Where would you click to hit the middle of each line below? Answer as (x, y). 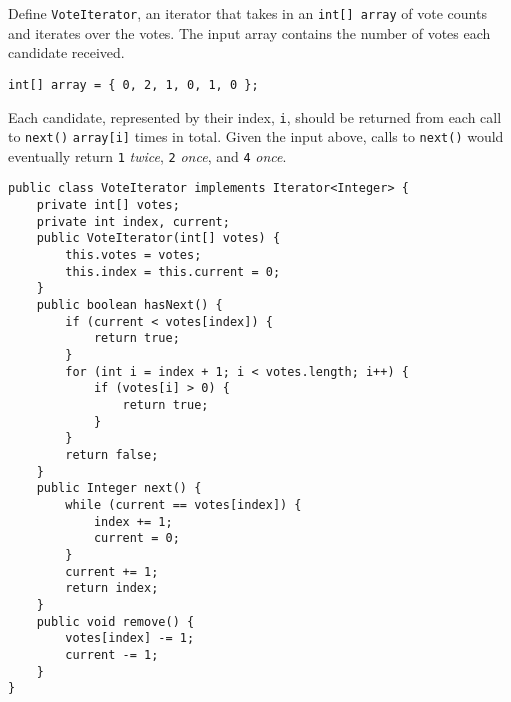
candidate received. (66, 52)
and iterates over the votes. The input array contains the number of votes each (249, 32)
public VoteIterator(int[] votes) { (158, 238)
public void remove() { (115, 621)
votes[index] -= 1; (130, 638)
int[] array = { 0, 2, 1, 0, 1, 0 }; (133, 84)
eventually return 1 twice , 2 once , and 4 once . (147, 155)
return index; (112, 588)
